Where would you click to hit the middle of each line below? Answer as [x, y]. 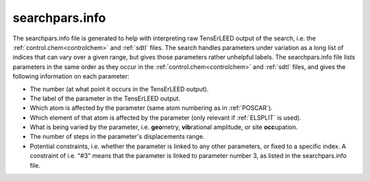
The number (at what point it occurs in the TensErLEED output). [119, 89]
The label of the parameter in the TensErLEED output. [105, 98]
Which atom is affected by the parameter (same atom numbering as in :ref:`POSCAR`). [151, 108]
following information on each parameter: [71, 76]
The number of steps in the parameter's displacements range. [117, 137]
